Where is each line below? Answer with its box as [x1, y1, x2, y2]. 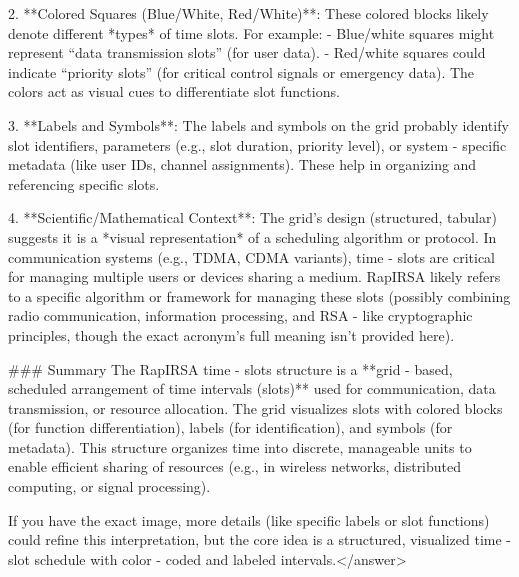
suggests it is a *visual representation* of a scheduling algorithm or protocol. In [8, 226, 497, 247]
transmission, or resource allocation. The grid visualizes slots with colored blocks [8, 397, 503, 418]
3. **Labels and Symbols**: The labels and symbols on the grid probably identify [8, 114, 509, 135]
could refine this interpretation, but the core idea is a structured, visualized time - [8, 529, 511, 550]
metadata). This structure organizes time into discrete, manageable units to [8, 436, 472, 457]
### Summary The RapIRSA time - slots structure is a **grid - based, [8, 358, 453, 379]
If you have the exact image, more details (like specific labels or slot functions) [8, 509, 490, 530]
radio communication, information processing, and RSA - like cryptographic [8, 305, 473, 326]
